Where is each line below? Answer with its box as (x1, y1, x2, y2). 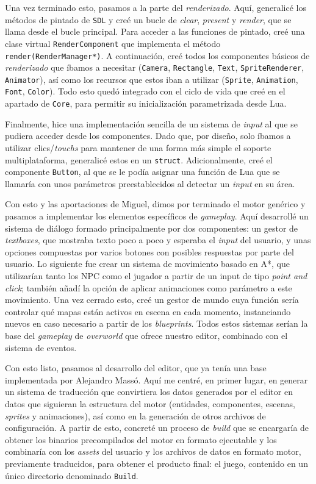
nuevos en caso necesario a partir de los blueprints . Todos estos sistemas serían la (5, 317, 308, 330)
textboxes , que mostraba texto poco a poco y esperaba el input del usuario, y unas (5, 233, 311, 246)
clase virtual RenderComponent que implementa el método (5, 37, 221, 49)
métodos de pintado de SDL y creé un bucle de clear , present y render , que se (5, 13, 292, 26)
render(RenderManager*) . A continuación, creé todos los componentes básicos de (5, 49, 310, 62)
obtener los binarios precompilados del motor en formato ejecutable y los (5, 433, 277, 446)
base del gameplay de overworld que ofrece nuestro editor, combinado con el (5, 329, 288, 341)
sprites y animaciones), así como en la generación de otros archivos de (5, 409, 266, 422)
